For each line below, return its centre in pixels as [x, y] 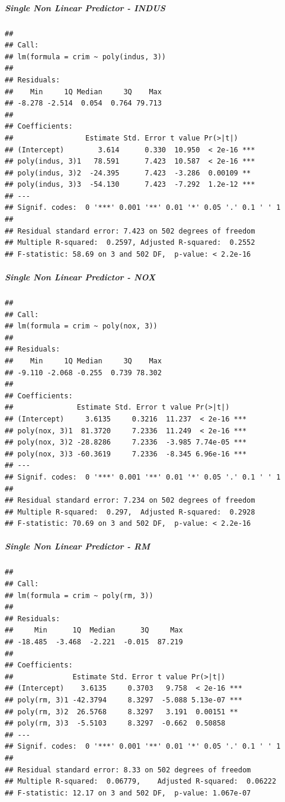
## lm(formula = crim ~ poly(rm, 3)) [79, 595]
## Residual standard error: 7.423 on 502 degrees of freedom [130, 231]
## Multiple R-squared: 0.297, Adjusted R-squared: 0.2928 [130, 512]
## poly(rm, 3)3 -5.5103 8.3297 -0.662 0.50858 [115, 723]
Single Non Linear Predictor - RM [77, 546]
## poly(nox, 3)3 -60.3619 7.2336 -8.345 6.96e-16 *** [126, 454]
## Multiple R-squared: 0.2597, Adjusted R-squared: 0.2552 [130, 243]
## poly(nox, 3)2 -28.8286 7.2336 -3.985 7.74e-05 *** [126, 442]
